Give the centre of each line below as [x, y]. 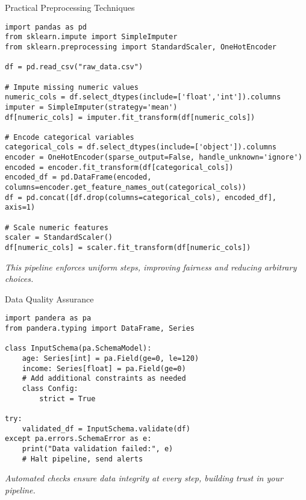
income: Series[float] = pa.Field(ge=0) [104, 368]
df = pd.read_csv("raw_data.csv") [74, 67]
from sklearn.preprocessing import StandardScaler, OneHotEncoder [141, 47]
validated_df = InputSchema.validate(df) [106, 429]
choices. [19, 279]
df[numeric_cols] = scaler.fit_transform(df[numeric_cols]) [128, 248]
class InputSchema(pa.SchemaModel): [78, 348]
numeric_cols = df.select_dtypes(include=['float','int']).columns [143, 97]
